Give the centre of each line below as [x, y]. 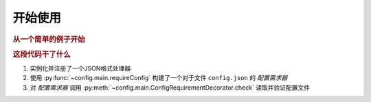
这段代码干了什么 [42, 54]
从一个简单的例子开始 [49, 39]
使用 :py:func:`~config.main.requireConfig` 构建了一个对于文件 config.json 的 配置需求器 [159, 78]
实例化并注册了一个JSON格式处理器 [80, 68]
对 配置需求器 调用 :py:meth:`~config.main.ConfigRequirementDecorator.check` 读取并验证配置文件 [170, 87]
